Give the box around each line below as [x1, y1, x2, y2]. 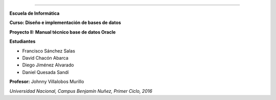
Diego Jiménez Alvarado [22, 62, 74, 68]
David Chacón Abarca [22, 55, 68, 61]
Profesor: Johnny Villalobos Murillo [9, 79, 84, 85]
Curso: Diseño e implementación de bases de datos [9, 19, 121, 26]
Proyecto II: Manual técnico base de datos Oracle [9, 29, 116, 35]
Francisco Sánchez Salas [22, 47, 75, 54]
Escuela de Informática [9, 10, 60, 16]
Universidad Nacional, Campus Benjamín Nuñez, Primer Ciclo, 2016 [9, 88, 153, 94]
